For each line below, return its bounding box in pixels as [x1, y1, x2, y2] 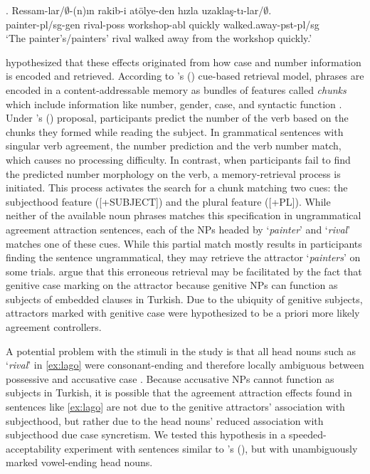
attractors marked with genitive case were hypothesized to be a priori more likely [6, 305, 360, 320]
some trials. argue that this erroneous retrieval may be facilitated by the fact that [6, 263, 362, 278]
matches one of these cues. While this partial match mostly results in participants [6, 236, 362, 251]
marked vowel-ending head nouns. [6, 455, 153, 470]
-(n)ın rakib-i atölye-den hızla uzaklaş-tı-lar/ [69, 3, 264, 17]
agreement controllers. [6, 320, 102, 335]
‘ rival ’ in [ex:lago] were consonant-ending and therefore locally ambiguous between [6, 357, 364, 372]
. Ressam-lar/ [6, 3, 65, 17]
